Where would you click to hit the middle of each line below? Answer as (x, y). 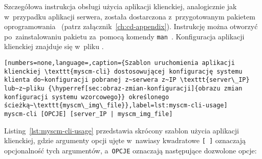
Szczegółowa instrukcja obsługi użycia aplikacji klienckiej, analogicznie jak (121, 6)
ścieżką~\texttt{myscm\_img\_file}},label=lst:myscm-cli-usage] (116, 106)
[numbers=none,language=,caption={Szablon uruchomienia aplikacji (120, 63)
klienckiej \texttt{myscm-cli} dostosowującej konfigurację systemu (123, 71)
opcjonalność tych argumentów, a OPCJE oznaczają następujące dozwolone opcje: (130, 150)
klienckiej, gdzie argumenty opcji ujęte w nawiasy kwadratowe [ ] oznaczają (125, 140)
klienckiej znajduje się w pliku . (54, 46)
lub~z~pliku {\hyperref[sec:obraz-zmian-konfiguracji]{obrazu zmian (123, 88)
